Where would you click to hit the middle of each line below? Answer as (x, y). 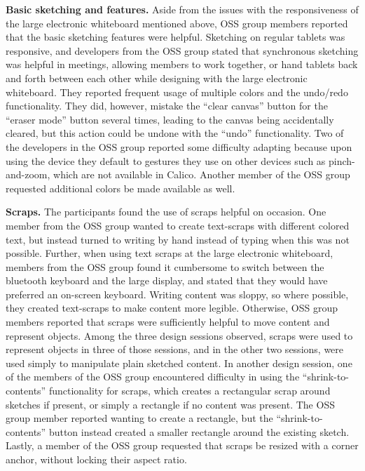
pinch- (342, 160)
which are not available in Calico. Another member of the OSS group (202, 174)
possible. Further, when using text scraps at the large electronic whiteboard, (170, 253)
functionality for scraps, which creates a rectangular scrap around (190, 391)
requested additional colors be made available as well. (120, 188)
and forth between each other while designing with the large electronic (157, 78)
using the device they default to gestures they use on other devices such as (166, 160)
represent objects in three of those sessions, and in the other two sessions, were (175, 349)
